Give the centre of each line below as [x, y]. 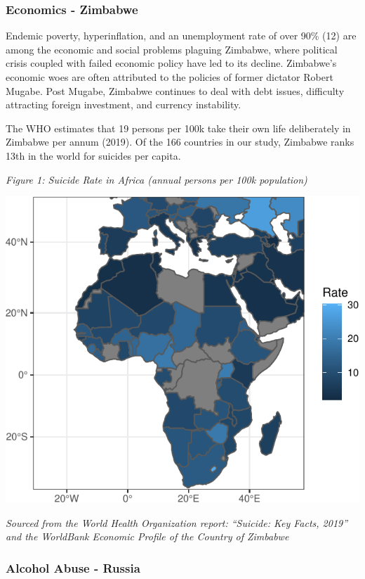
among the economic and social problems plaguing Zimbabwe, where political [172, 49]
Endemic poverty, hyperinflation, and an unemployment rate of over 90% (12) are [181, 36]
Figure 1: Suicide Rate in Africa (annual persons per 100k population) [157, 179]
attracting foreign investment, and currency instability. [124, 104]
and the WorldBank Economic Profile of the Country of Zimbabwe [147, 536]
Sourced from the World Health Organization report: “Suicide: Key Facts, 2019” [177, 522]
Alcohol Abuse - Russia [73, 567]
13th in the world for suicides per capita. [93, 155]
